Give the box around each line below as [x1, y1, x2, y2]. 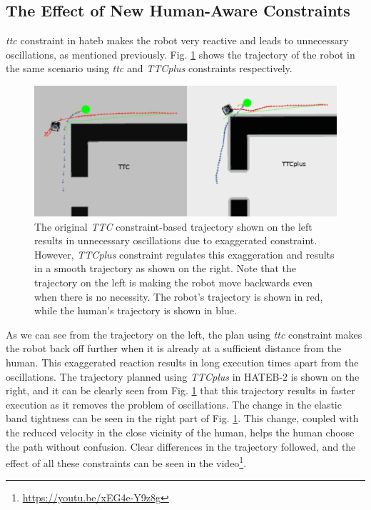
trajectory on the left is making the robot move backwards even [34, 275, 312, 290]
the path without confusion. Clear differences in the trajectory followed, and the [6, 439, 356, 454]
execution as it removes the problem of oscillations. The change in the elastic [6, 396, 342, 411]
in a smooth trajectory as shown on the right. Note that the [34, 261, 297, 276]
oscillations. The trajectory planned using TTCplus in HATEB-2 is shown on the [6, 369, 360, 384]
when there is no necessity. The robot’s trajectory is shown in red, [34, 289, 323, 304]
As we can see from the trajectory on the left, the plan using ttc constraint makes [6, 326, 362, 341]
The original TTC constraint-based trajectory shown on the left [34, 219, 312, 234]
